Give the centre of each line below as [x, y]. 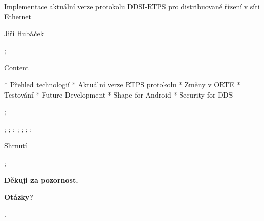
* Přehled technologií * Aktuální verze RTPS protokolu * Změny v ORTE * [122, 84]
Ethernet [18, 16]
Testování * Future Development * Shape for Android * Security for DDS [119, 94]
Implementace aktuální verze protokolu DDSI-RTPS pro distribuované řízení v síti [132, 6]
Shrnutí [16, 146]
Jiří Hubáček [24, 33]
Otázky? [19, 197]
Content [16, 67]
